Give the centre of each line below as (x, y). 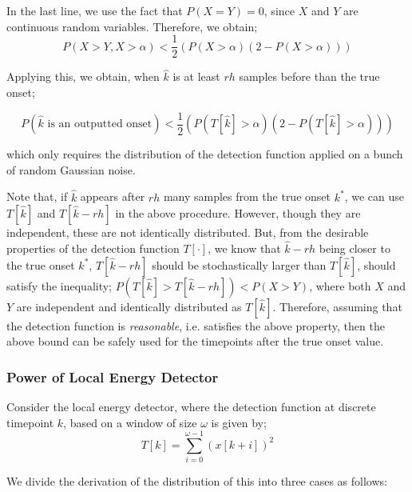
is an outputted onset (100, 124)
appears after (113, 196)
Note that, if (37, 196)
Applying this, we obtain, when (83, 76)
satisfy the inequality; (59, 285)
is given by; (239, 422)
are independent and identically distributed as (129, 306)
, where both (340, 285)
